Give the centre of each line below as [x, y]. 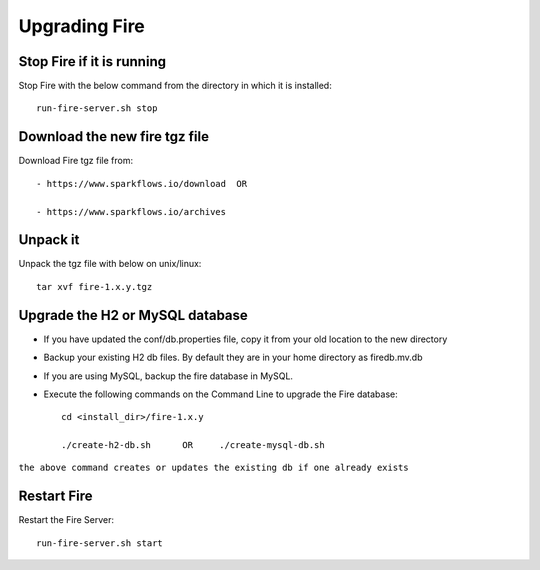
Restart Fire [55, 496]
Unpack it [49, 240]
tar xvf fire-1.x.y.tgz [94, 286]
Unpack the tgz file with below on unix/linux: [110, 264]
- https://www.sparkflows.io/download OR [142, 183]
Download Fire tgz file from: [76, 161]
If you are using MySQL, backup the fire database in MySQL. [168, 376]
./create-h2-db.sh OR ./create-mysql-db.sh [193, 445]
